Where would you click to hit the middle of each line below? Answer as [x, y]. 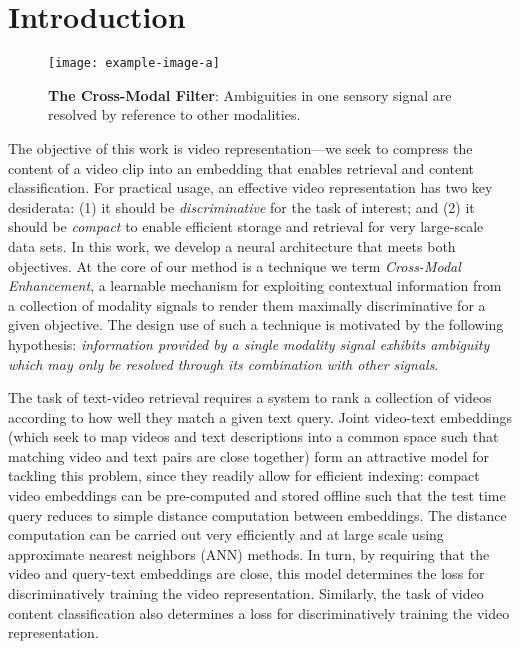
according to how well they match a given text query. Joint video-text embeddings [260, 416]
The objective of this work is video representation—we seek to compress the [240, 147]
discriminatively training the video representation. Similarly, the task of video [246, 593]
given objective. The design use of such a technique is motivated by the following [256, 324]
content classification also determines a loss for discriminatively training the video [259, 612]
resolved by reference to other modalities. [174, 114]
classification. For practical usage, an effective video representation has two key [250, 187]
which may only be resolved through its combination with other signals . [223, 363]
